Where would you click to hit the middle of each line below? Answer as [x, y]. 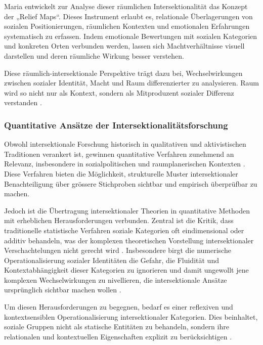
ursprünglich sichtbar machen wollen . [63, 290]
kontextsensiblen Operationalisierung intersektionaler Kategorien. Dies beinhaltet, [131, 316]
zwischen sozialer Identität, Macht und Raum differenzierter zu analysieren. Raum [132, 83]
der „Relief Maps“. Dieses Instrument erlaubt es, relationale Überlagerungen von [128, 16]
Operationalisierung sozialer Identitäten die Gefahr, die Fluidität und [112, 260]
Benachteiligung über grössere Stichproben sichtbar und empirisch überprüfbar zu [131, 183]
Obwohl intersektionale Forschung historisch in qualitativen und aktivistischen [125, 144]
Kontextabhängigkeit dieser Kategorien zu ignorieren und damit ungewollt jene [126, 270]
